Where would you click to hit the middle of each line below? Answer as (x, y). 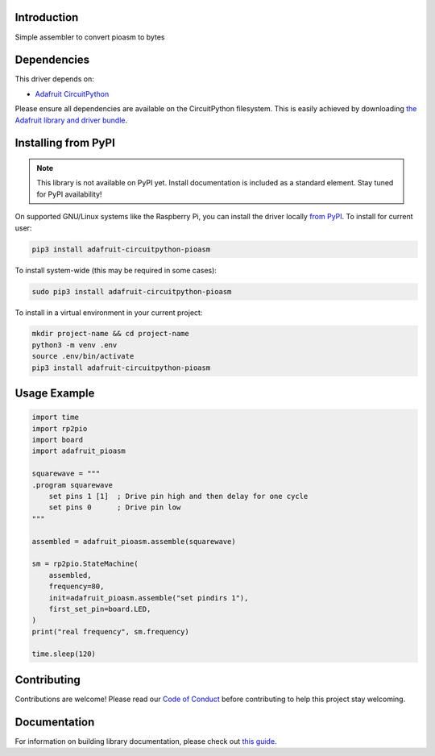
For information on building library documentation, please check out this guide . (146, 741)
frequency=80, (77, 587)
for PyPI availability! (69, 194)
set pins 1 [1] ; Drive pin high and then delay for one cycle (178, 496)
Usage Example (55, 394)
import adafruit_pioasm (79, 451)
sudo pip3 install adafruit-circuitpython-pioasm (132, 291)
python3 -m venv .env (75, 345)
